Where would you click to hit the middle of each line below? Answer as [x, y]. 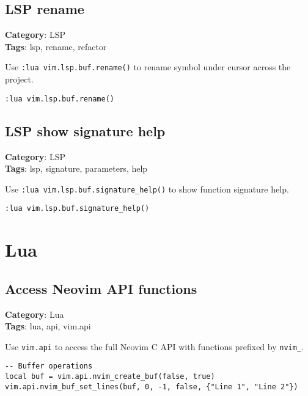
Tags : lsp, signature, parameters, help [76, 168]
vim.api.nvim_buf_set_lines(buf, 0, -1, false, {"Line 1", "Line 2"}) [152, 387]
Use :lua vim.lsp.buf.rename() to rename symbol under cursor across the [148, 67]
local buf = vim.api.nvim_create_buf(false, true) [110, 377]
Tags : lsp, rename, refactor [56, 46]
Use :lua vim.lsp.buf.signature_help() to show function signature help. [147, 189]
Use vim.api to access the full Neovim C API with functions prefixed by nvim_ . [154, 346]
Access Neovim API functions [101, 288]
